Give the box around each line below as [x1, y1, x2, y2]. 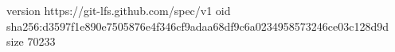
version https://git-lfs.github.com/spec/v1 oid [6, 2, 231, 18]
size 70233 [6, 33, 56, 50]
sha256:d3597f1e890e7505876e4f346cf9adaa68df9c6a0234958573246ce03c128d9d [6, 17, 389, 34]
